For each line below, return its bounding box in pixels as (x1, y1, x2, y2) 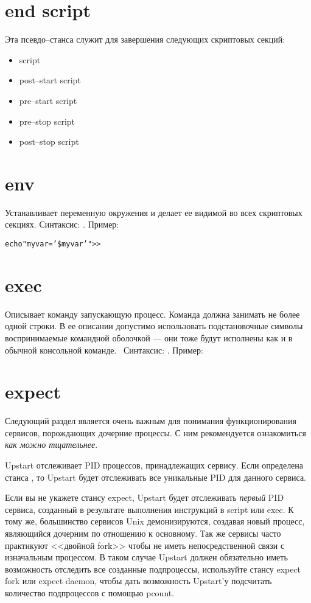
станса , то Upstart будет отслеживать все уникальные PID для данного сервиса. (5, 470, 306, 483)
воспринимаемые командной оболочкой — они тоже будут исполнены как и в (5, 331, 293, 344)
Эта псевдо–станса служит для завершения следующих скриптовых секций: (5, 33, 285, 46)
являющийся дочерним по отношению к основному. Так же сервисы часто (5, 527, 281, 540)
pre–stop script (19, 114, 75, 127)
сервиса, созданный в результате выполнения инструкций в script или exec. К (5, 503, 294, 515)
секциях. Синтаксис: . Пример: (5, 218, 119, 231)
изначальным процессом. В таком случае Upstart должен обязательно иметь (5, 551, 288, 563)
